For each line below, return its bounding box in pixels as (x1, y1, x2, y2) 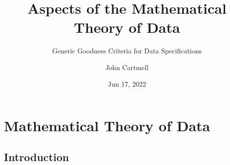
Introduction (4, 149, 69, 164)
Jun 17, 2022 (108, 78, 146, 89)
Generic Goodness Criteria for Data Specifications (52, 46, 202, 56)
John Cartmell (105, 62, 149, 72)
